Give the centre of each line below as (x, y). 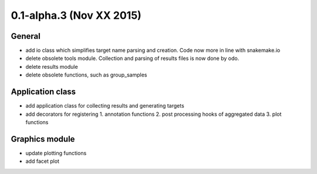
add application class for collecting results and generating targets (105, 106)
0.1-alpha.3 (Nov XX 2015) (76, 15)
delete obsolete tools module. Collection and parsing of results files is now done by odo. (132, 58)
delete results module (52, 66)
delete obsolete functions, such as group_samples (86, 75)
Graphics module (43, 139)
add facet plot (43, 161)
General (26, 36)
